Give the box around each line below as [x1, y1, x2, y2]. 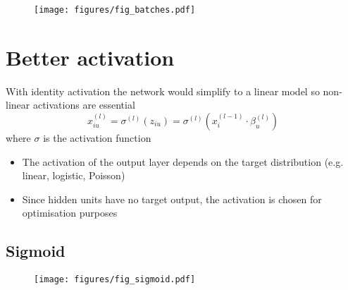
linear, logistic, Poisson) [22, 168, 125, 183]
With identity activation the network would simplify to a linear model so [6, 83, 320, 98]
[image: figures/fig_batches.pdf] [34, 5, 196, 15]
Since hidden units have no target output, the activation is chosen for [22, 191, 322, 206]
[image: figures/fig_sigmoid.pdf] [34, 274, 196, 285]
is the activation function [43, 130, 151, 145]
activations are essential [32, 97, 135, 112]
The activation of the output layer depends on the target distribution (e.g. [22, 154, 344, 169]
